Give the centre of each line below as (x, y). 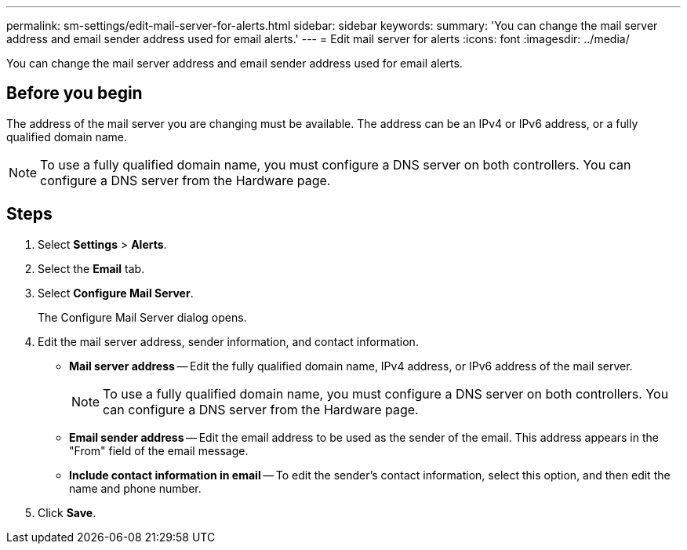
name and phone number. (135, 488)
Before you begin (75, 93)
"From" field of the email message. (159, 450)
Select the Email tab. (91, 268)
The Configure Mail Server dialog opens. (142, 317)
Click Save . (67, 512)
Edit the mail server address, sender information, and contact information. (228, 341)
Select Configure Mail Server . (116, 293)
